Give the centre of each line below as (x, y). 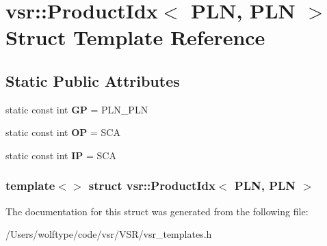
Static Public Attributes (93, 80)
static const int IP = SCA (61, 155)
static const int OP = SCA (63, 132)
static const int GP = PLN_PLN (77, 109)
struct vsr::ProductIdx (152, 186)
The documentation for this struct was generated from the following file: (157, 211)
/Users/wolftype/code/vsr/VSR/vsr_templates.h (109, 234)
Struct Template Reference (135, 37)
